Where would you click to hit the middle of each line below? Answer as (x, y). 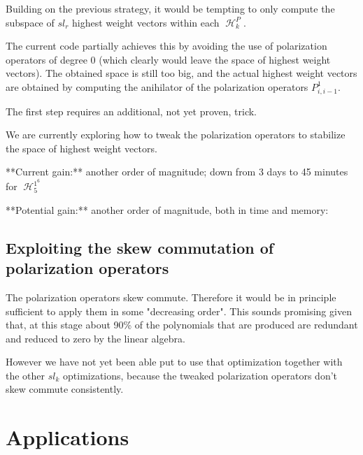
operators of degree (47, 59)
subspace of (30, 22)
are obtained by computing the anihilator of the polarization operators (157, 86)
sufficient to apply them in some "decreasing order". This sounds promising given (179, 311)
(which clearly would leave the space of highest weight (215, 59)
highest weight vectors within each (146, 22)
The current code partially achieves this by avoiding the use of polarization (166, 46)
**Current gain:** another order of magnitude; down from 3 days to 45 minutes (177, 172)
